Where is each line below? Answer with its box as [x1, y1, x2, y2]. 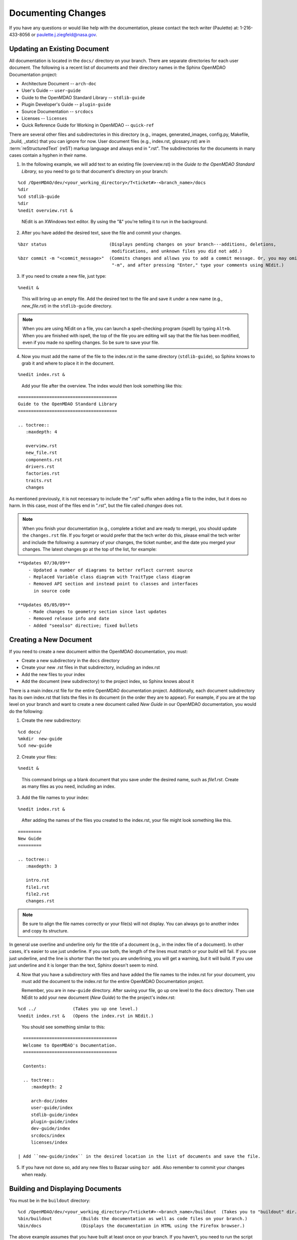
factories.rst [25, 471, 60, 476]
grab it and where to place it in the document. [21, 360, 115, 366]
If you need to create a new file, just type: [21, 273, 106, 279]
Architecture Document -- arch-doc [21, 81, 97, 87]
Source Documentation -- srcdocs [21, 108, 94, 114]
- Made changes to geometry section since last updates [28, 609, 167, 615]
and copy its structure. [22, 928, 69, 933]
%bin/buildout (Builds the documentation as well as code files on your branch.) [18, 1216, 247, 1222]
